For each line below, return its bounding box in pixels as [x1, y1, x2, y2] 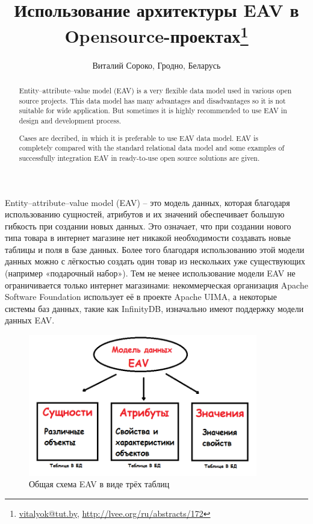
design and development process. [19, 116, 122, 125]
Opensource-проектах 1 [64, 21, 249, 48]
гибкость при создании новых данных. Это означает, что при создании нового [5, 219, 291, 232]
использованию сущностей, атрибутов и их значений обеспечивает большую [5, 208, 285, 220]
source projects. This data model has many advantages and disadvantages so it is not [19, 95, 286, 105]
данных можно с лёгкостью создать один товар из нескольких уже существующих [5, 255, 305, 267]
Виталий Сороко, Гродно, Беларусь [92, 58, 221, 71]
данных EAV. [5, 314, 55, 326]
